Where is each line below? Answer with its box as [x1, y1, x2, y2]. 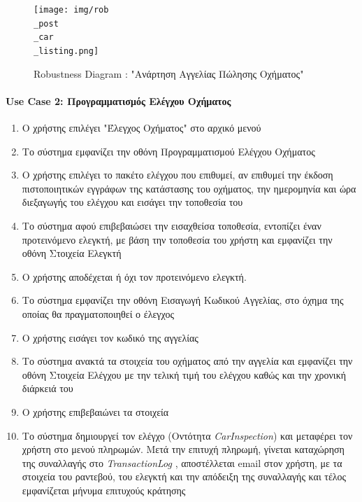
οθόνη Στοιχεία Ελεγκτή [22, 246, 122, 260]
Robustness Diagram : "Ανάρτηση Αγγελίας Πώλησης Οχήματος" [34, 66, 304, 81]
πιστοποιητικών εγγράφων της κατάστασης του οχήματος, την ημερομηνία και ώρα [22, 181, 356, 195]
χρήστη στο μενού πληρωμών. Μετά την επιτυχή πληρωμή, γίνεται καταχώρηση [22, 442, 345, 456]
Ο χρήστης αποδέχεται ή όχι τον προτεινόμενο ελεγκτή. [22, 269, 247, 284]
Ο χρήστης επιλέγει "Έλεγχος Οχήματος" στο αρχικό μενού [22, 120, 261, 135]
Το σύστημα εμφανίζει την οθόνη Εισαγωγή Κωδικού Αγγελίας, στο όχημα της [22, 293, 344, 307]
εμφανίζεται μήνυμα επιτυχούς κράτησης [22, 482, 186, 497]
